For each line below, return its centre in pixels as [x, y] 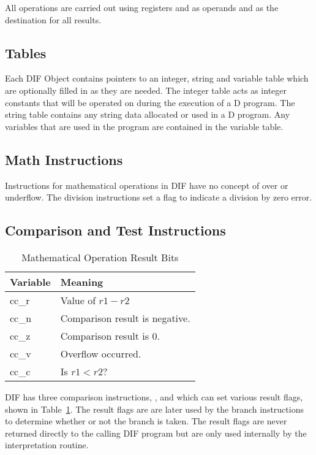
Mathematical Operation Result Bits [100, 257]
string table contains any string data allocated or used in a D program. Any [148, 114]
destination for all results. [53, 19]
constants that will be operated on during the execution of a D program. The [150, 102]
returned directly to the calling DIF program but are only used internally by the [156, 433]
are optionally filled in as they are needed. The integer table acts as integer [146, 90]
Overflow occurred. [101, 353]
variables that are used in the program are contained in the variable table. [144, 126]
